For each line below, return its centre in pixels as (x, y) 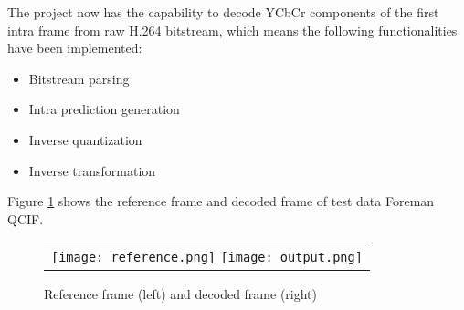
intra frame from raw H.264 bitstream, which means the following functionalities (232, 30)
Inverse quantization (85, 139)
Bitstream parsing (79, 78)
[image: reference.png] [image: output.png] (207, 258)
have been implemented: (75, 48)
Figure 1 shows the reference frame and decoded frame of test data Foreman (221, 201)
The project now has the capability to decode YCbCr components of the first (223, 12)
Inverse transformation (92, 170)
